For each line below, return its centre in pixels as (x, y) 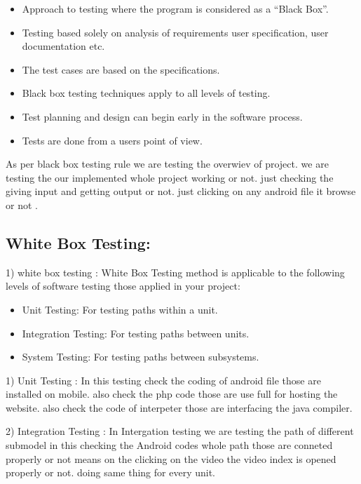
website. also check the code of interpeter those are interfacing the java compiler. (179, 407)
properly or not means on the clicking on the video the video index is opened (171, 458)
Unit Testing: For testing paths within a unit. (120, 309)
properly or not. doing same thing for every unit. (110, 472)
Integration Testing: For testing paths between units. (136, 333)
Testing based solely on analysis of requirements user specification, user (175, 32)
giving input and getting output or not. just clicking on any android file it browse (181, 191)
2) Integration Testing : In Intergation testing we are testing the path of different (180, 431)
